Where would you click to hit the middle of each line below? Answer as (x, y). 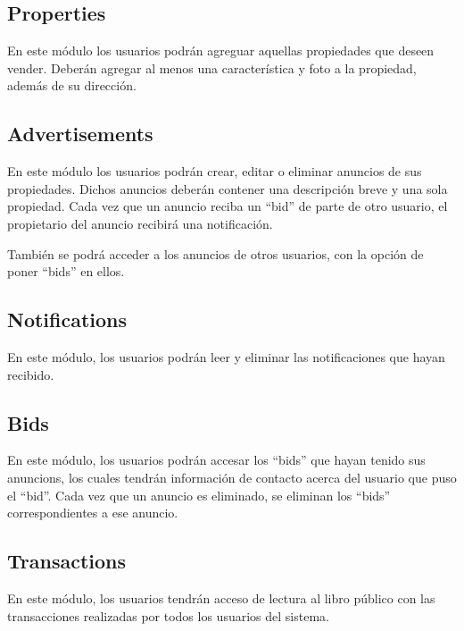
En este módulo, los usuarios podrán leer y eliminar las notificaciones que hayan (226, 356)
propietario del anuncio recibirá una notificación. (140, 223)
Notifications (67, 320)
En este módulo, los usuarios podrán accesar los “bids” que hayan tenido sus (216, 460)
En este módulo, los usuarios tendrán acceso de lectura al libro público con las (221, 597)
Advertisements (80, 134)
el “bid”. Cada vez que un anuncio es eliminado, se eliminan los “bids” (199, 495)
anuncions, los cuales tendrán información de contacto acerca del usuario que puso (232, 477)
